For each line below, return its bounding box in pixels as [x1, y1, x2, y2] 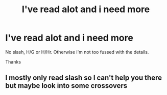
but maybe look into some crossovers [5, 81, 128, 90]
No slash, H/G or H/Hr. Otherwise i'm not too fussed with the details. [5, 49, 149, 55]
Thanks [5, 58, 21, 65]
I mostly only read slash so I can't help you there [5, 74, 162, 82]
